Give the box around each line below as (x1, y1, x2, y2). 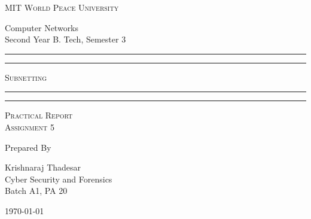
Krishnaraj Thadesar (5, 161, 81, 174)
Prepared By (5, 141, 51, 153)
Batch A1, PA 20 (5, 184, 68, 197)
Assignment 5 (5, 120, 54, 133)
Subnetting (5, 71, 47, 83)
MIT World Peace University (5, 1, 119, 13)
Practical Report (5, 109, 73, 121)
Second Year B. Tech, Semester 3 (5, 33, 126, 45)
